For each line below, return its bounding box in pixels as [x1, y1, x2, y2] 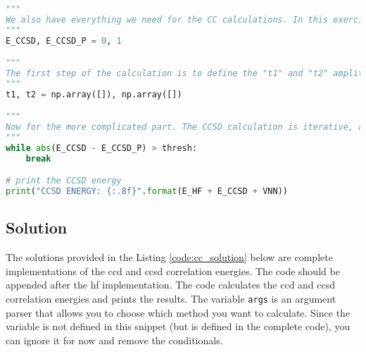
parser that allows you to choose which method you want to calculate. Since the [6, 305, 351, 320]
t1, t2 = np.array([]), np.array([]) [6, 89, 182, 99]
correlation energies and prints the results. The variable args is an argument [6, 291, 336, 306]
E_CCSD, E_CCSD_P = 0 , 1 [6, 35, 122, 46]
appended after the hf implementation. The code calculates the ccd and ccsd [6, 277, 336, 292]
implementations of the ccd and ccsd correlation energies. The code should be [6, 263, 340, 278]
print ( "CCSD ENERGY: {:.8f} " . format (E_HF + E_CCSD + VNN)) [6, 186, 288, 197]
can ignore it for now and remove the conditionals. [6, 332, 223, 347]
